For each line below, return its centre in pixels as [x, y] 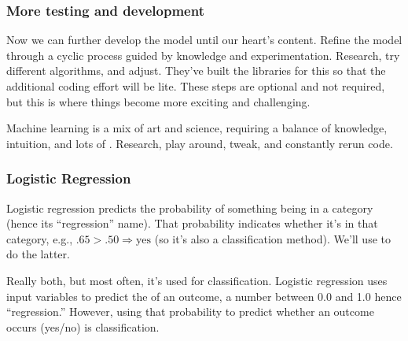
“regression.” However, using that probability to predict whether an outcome [190, 311]
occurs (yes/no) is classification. [83, 326]
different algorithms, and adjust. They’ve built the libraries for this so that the [196, 70]
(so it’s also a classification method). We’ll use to [272, 238]
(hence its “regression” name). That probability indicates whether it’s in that [192, 223]
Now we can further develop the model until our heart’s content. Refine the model [204, 40]
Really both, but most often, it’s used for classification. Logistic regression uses [197, 280]
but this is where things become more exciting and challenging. [158, 101]
